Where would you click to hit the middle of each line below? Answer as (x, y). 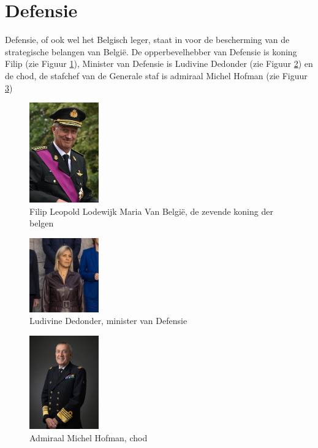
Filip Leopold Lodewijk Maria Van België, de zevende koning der (151, 211)
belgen (42, 223)
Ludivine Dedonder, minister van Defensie (108, 321)
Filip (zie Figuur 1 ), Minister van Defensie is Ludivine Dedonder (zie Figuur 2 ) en (159, 64)
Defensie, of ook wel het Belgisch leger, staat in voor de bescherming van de (147, 40)
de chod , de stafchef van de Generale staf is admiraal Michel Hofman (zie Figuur (156, 75)
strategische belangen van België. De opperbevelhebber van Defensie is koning (151, 51)
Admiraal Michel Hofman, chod (89, 438)
